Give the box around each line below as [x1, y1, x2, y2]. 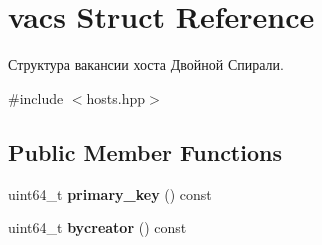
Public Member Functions [8, 136, 282, 167]
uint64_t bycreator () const [8, 217, 187, 238]
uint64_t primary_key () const [8, 183, 212, 204]
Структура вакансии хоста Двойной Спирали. [8, 54, 284, 75]
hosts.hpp [86, 87, 146, 108]
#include [8, 87, 64, 108]
